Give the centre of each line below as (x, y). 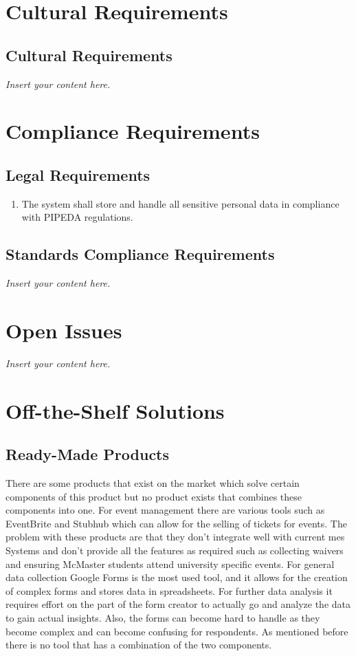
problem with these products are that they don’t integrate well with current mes (175, 537)
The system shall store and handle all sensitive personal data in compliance (180, 203)
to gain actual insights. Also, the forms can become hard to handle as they (163, 617)
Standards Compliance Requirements (140, 254)
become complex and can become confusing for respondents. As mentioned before (177, 631)
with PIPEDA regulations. (77, 217)
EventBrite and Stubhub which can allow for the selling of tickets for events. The (176, 523)
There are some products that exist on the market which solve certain (153, 483)
